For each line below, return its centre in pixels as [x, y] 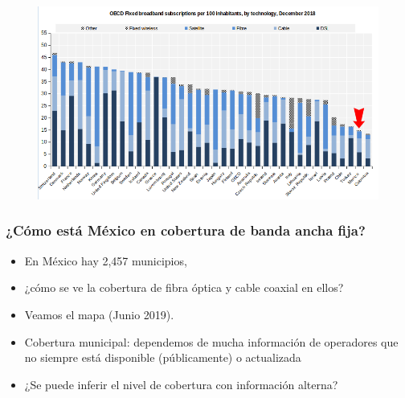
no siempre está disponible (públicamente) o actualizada [163, 357]
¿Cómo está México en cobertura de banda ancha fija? [186, 230]
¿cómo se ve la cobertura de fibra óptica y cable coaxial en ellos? [184, 287]
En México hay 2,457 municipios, [106, 260]
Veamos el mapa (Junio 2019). [99, 314]
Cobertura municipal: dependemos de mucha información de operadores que [211, 341]
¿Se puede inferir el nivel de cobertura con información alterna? [181, 384]
